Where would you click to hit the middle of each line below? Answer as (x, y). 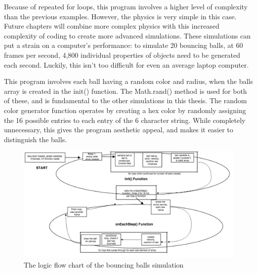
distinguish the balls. (36, 139)
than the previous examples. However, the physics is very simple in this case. (120, 16)
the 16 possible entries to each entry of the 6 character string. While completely (125, 120)
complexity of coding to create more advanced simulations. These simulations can (127, 35)
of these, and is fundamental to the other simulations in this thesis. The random (126, 100)
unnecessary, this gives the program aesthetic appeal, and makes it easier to (119, 130)
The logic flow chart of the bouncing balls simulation (104, 264)
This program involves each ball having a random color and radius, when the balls (128, 81)
